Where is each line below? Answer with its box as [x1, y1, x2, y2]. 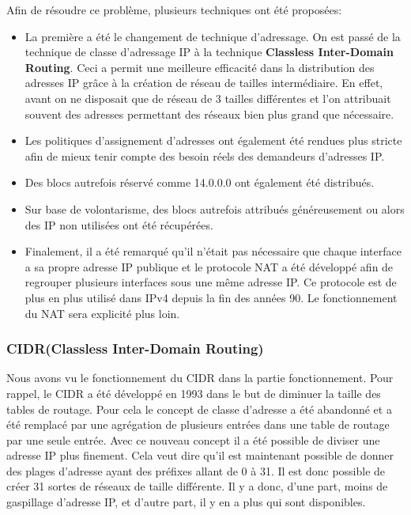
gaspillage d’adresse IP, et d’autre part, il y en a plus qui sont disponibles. [6, 494, 366, 510]
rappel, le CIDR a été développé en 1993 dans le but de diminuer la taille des [6, 384, 381, 401]
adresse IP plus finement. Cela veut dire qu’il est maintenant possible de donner [6, 447, 394, 464]
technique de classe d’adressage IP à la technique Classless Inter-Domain [25, 44, 394, 60]
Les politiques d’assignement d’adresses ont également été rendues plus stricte [25, 132, 402, 149]
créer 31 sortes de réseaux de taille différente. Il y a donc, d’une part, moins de [6, 478, 388, 494]
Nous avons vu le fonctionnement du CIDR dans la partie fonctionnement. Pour [6, 369, 394, 386]
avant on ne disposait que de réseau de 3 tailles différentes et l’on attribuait [25, 89, 391, 106]
